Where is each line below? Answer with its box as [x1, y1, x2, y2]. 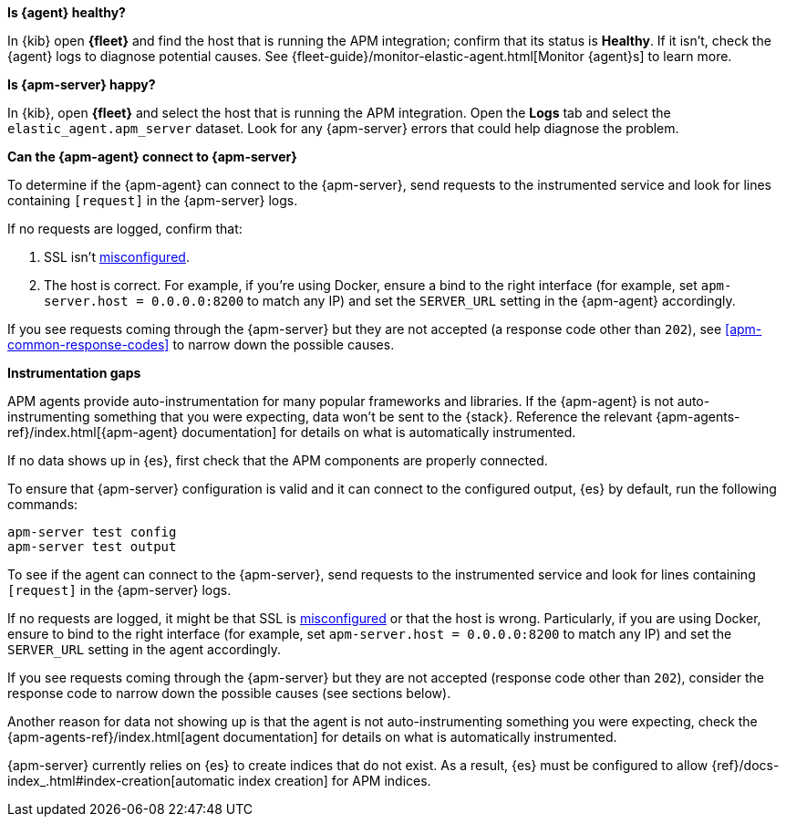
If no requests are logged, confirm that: [7, 221, 243, 236]
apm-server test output [7, 539, 177, 554]
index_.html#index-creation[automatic [7, 773, 235, 788]
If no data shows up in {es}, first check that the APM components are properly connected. [7, 453, 548, 468]
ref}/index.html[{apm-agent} [7, 424, 179, 440]
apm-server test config [7, 525, 177, 539]
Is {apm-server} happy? [7, 77, 156, 92]
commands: [7, 496, 78, 512]
